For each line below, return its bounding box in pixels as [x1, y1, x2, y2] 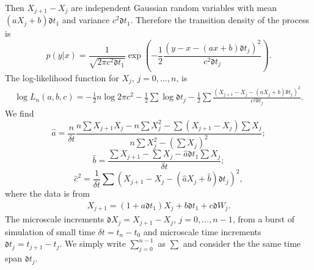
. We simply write [59, 237, 126, 250]
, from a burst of [232, 213, 295, 225]
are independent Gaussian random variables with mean [71, 1, 277, 13]
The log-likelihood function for [5, 71, 119, 84]
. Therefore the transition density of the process [130, 13, 309, 26]
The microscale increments [5, 213, 104, 225]
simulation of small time [5, 225, 95, 238]
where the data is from [5, 187, 90, 200]
